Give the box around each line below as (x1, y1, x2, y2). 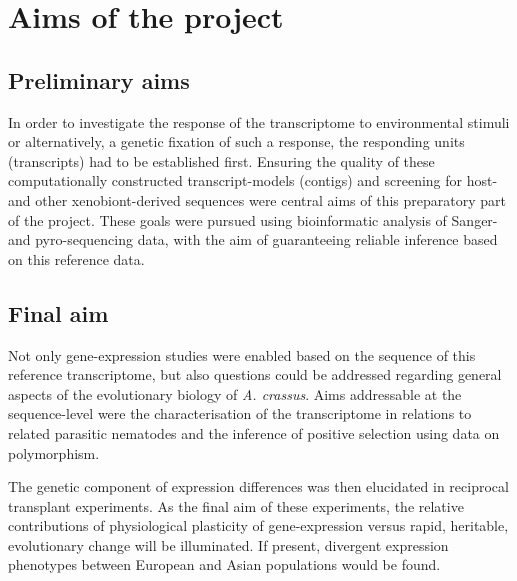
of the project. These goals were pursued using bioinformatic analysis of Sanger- (8, 209, 498, 230)
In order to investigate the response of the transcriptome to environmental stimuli (8, 111, 510, 132)
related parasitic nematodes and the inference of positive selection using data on (8, 422, 500, 443)
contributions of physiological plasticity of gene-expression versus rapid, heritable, (8, 515, 509, 536)
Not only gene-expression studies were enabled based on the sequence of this (8, 344, 476, 365)
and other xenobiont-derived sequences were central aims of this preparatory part (8, 189, 507, 210)
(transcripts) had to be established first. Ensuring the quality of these (8, 150, 435, 171)
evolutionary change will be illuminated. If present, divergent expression (8, 534, 449, 555)
